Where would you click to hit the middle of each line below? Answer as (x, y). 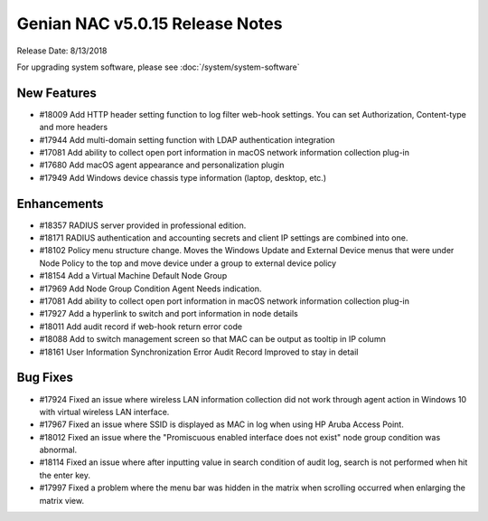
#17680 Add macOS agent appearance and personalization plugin (162, 165)
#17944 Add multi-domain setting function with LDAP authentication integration (187, 139)
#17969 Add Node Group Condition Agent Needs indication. (150, 289)
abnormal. (58, 450)
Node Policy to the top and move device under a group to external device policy (188, 263)
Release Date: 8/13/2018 (62, 51)
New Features (56, 93)
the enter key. (65, 475)
